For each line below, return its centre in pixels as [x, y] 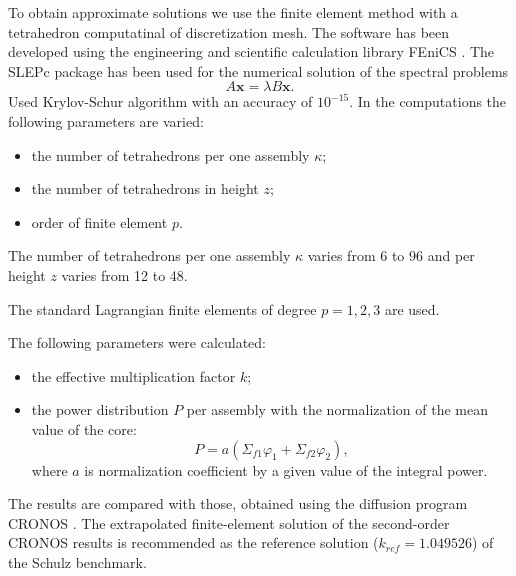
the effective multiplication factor [133, 375]
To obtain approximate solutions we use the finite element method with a [233, 12]
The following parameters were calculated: [137, 342]
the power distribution [100, 409]
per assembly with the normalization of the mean [337, 409]
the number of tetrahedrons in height [145, 188]
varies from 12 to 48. [124, 274]
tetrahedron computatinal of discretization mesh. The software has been [229, 31]
